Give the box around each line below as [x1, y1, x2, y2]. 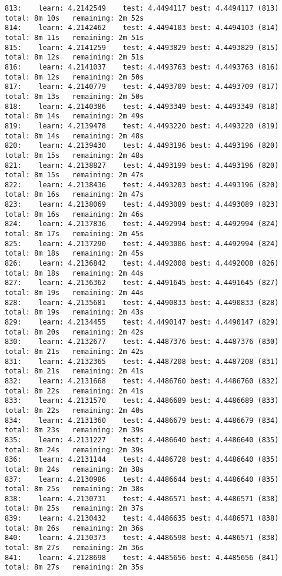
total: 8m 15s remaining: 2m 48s [5, 151, 144, 160]
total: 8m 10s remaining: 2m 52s [5, 14, 144, 22]
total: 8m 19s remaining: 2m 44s [5, 289, 144, 297]
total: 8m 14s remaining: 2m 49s [5, 112, 144, 121]
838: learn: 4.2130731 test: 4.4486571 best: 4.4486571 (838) [5, 494, 279, 503]
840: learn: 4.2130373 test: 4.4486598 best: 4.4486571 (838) [5, 534, 279, 542]
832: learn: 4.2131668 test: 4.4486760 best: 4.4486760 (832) [5, 376, 279, 385]
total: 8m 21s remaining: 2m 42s [5, 347, 144, 356]
